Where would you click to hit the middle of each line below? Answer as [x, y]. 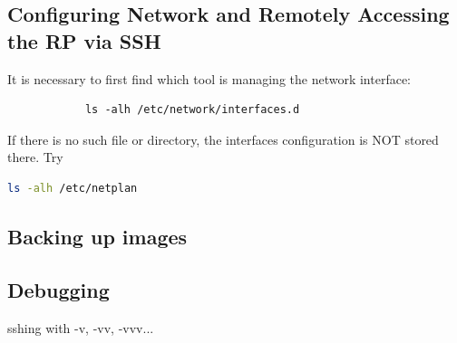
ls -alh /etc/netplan [73, 188]
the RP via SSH [84, 40]
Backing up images [97, 236]
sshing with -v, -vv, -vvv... [81, 327]
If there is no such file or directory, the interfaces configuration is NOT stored [223, 139]
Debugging [58, 289]
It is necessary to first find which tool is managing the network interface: [209, 78]
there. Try [35, 157]
